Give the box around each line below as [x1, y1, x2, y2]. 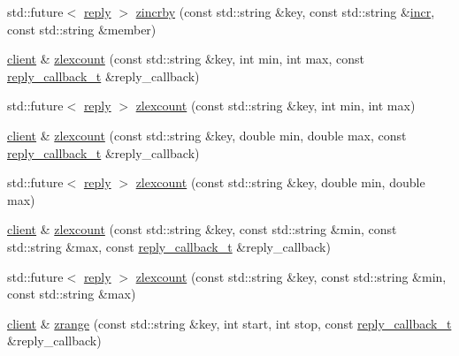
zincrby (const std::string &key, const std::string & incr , [135, 3, 435, 20]
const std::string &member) [7, 19, 157, 38]
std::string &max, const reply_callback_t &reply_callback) [7, 237, 331, 255]
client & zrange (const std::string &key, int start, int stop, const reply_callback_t [7, 314, 452, 332]
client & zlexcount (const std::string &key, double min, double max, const [7, 125, 407, 144]
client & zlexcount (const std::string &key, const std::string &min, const [7, 220, 397, 239]
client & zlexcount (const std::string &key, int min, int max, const [7, 49, 365, 68]
